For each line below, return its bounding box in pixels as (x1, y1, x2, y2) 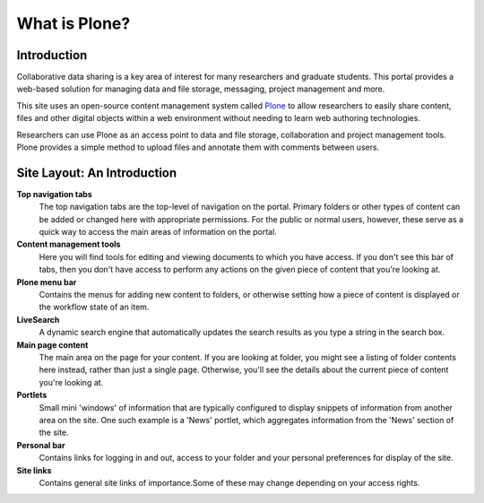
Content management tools (16, 238, 121, 250)
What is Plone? (16, 13, 131, 33)
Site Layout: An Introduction (16, 165, 177, 180)
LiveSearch (16, 314, 60, 325)
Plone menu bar (16, 276, 77, 287)
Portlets (16, 390, 48, 401)
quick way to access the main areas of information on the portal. (39, 227, 277, 238)
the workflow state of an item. (39, 301, 150, 313)
